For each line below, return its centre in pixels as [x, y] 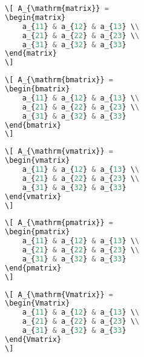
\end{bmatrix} [33, 125]
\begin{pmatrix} [38, 232]
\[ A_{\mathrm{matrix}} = [57, 8]
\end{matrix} [31, 54]
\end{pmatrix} [33, 268]
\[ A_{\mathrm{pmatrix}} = [59, 223]
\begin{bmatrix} [38, 89]
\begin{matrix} [35, 17]
